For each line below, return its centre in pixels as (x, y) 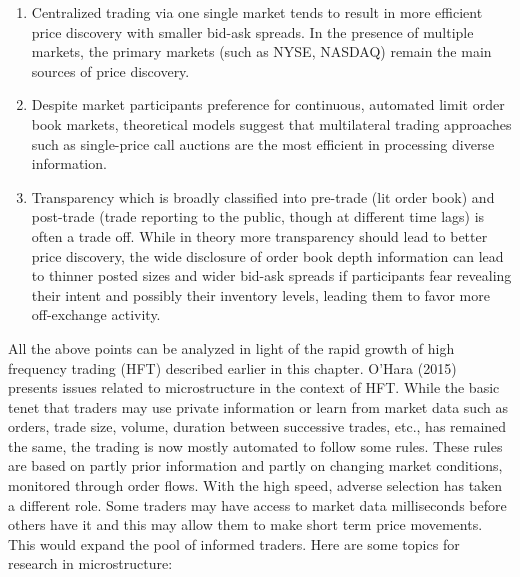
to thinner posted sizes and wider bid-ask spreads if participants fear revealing (271, 275)
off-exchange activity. (96, 314)
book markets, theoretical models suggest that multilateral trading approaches (271, 123)
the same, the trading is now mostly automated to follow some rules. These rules (255, 445)
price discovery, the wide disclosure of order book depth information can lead (267, 255)
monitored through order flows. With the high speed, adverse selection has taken (255, 485)
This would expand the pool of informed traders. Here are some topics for (234, 543)
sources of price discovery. (110, 70)
